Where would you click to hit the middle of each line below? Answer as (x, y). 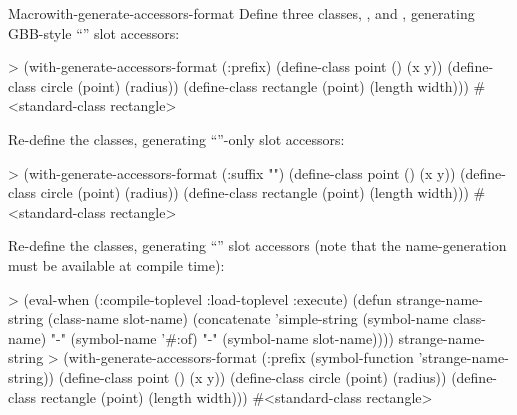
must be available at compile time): (116, 264)
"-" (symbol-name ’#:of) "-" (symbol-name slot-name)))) (222, 337)
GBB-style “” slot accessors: (94, 32)
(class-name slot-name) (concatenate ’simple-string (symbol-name (248, 318)
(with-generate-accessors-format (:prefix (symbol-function (238, 357)
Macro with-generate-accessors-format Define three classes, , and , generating (241, 13)
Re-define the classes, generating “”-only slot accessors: (176, 138)
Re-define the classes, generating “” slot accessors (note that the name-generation (257, 245)
